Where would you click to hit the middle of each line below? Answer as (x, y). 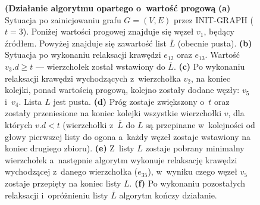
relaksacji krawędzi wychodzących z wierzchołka (93, 78)
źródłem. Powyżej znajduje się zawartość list (86, 43)
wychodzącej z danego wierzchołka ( (71, 171)
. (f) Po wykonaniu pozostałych (187, 183)
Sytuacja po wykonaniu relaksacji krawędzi (83, 55)
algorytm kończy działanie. (168, 195)
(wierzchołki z (88, 124)
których (19, 124)
